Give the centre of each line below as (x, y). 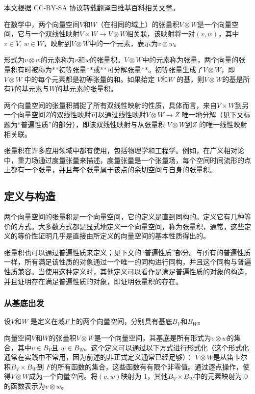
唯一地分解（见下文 (213, 115)
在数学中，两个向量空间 (42, 24)
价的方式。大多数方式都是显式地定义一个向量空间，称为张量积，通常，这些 (124, 226)
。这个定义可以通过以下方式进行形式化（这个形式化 (166, 347)
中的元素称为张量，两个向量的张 (194, 60)
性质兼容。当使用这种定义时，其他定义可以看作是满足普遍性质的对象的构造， (127, 272)
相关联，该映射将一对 (161, 34)
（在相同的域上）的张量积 (138, 24)
